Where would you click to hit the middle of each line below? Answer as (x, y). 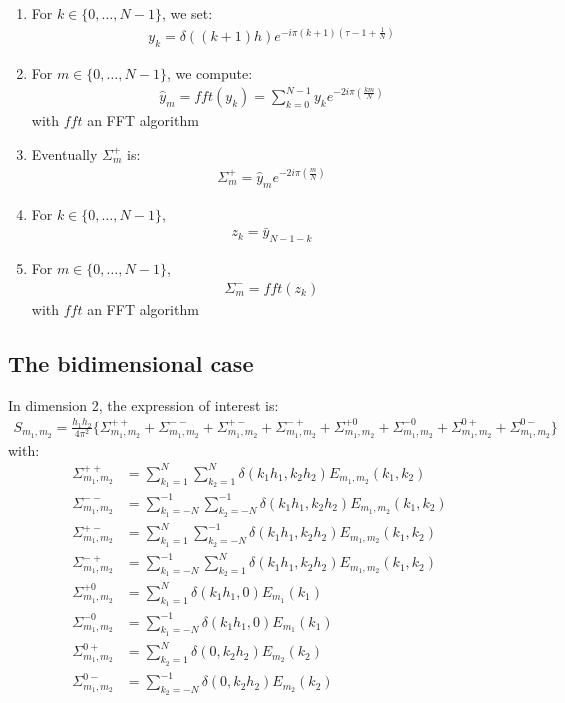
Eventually (64, 153)
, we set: (187, 13)
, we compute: (209, 72)
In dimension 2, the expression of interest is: (143, 404)
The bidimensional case (131, 362)
